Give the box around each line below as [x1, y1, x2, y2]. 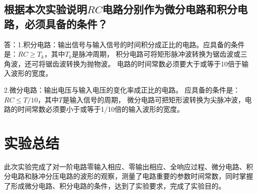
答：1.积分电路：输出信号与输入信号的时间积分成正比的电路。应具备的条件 [4, 39, 245, 49]
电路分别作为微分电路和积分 [102, 1, 237, 17]
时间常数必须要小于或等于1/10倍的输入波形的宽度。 [17, 104, 184, 114]
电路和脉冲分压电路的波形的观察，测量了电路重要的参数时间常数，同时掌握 [10, 171, 253, 181]
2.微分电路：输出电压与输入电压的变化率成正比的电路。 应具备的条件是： [4, 84, 240, 95]
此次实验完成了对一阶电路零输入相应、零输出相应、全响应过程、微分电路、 [4, 161, 246, 171]
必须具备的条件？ [24, 16, 108, 31]
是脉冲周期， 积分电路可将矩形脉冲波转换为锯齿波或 [72, 49, 241, 59]
